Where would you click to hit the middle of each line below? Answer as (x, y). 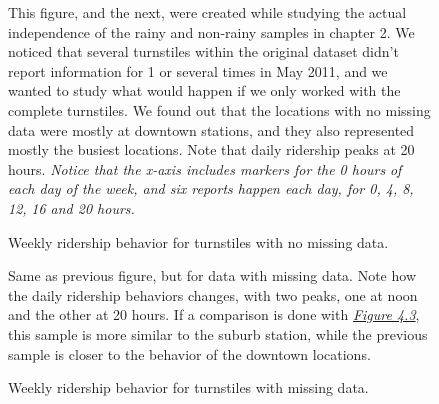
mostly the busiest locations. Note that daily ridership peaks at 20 (211, 149)
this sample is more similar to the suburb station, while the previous (218, 333)
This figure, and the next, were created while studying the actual (207, 12)
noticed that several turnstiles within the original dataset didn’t (203, 51)
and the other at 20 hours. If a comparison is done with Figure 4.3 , (214, 314)
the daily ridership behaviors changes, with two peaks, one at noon (213, 294)
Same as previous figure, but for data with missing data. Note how (212, 275)
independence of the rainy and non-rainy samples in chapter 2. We (211, 31)
